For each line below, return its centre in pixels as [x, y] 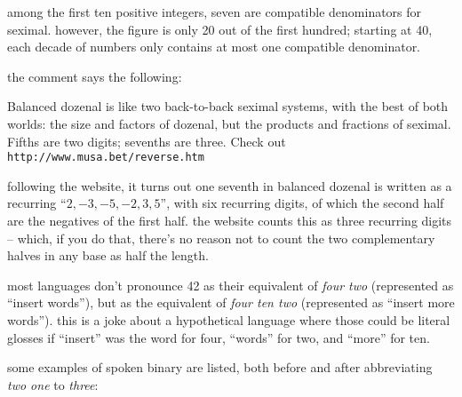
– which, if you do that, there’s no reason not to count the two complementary [221, 238]
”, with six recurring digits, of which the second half [302, 203]
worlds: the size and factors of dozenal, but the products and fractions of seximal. [229, 123]
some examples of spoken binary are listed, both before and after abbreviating [220, 367]
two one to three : [53, 384]
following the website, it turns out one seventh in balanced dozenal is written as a [230, 185]
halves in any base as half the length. [108, 255]
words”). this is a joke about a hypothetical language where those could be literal [229, 319]
